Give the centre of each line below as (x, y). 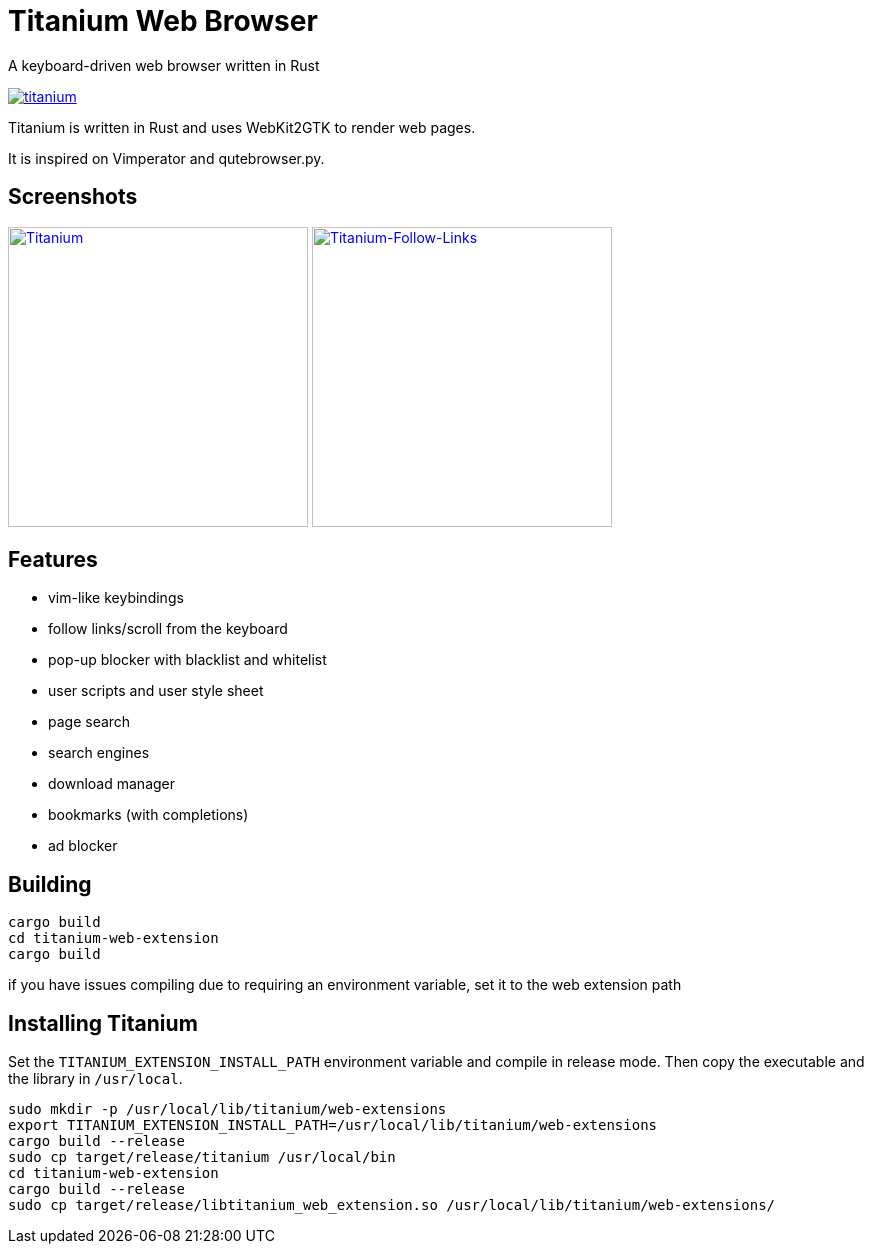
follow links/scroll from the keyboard (168, 629)
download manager (112, 784)
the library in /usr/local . (95, 1079)
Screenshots (73, 197)
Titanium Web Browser (163, 21)
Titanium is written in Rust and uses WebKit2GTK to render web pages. (242, 127)
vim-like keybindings (116, 598)
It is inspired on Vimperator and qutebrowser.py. (166, 158)
